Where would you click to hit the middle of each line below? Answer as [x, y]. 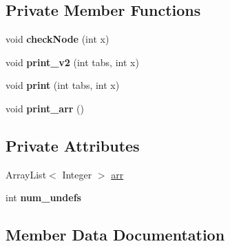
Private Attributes [73, 145]
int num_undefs [43, 197]
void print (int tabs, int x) [63, 85]
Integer [77, 174]
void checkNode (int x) [57, 39]
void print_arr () [45, 108]
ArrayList [26, 174]
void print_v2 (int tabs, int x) [72, 62]
